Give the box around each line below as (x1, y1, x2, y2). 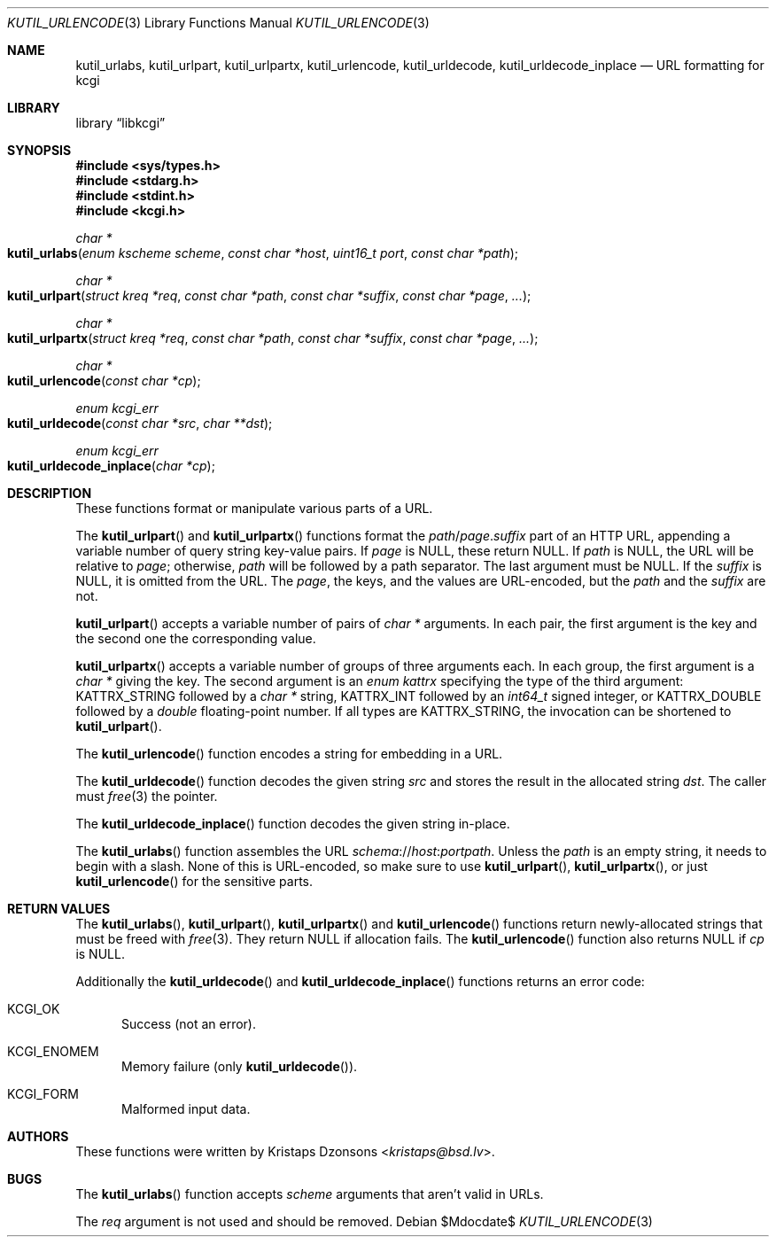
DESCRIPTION (7, 486, 92, 501)
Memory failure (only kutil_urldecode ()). (121, 1059, 358, 1074)
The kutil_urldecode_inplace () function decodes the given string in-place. (75, 816, 510, 831)
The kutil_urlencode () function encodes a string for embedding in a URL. (75, 746, 503, 761)
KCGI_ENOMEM (7, 1044, 99, 1059)
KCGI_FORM (7, 1086, 79, 1101)
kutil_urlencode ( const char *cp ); (7, 373, 201, 388)
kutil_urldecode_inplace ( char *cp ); (7, 458, 215, 473)
